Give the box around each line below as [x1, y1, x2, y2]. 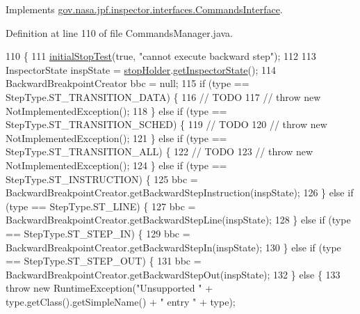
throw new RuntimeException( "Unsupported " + [6, 281, 213, 295]
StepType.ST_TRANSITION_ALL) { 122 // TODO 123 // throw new [6, 144, 313, 159]
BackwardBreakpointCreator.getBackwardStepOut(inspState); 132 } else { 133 [6, 267, 341, 281]
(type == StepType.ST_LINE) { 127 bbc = [6, 198, 196, 213]
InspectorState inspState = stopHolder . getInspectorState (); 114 [6, 62, 276, 77]
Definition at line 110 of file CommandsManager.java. [6, 25, 233, 40]
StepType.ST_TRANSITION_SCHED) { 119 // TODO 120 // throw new [6, 117, 327, 132]
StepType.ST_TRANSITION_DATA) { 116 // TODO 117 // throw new [6, 89, 321, 104]
